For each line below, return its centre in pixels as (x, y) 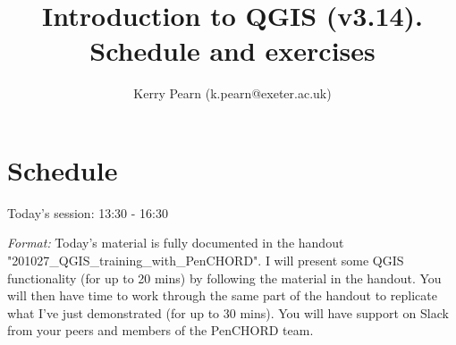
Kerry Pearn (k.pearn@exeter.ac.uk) (232, 93)
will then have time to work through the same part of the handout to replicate (222, 295)
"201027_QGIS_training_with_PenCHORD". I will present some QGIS (206, 261)
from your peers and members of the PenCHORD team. (160, 330)
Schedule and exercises (232, 50)
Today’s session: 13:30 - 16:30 (88, 212)
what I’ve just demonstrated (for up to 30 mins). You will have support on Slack (228, 312)
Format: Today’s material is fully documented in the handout (176, 243)
